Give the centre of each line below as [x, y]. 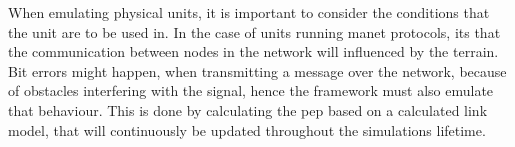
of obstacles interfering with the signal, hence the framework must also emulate [251, 90]
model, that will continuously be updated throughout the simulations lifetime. [247, 129]
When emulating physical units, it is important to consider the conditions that [249, 12]
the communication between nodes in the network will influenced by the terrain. [253, 51]
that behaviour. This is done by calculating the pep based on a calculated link [248, 109]
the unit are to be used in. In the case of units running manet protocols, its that [254, 31]
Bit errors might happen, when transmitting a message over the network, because [257, 70]
